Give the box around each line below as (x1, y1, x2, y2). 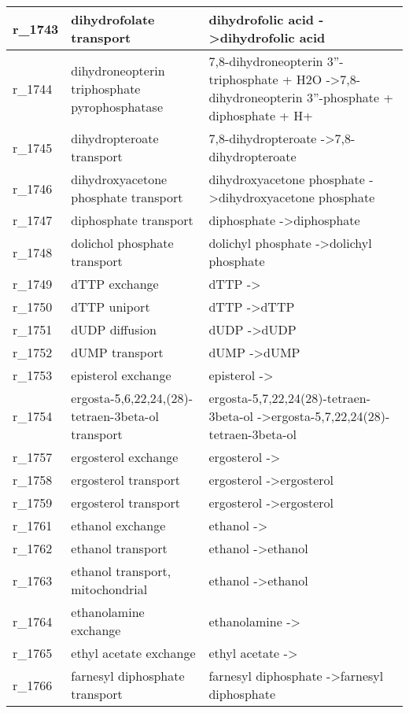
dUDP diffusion (71, 320, 157, 338)
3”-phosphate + (307, 88, 393, 106)
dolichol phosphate (71, 234, 174, 252)
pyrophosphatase (71, 97, 163, 116)
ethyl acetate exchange (71, 644, 196, 662)
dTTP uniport (71, 297, 150, 316)
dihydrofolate (71, 10, 155, 28)
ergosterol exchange (71, 448, 179, 466)
